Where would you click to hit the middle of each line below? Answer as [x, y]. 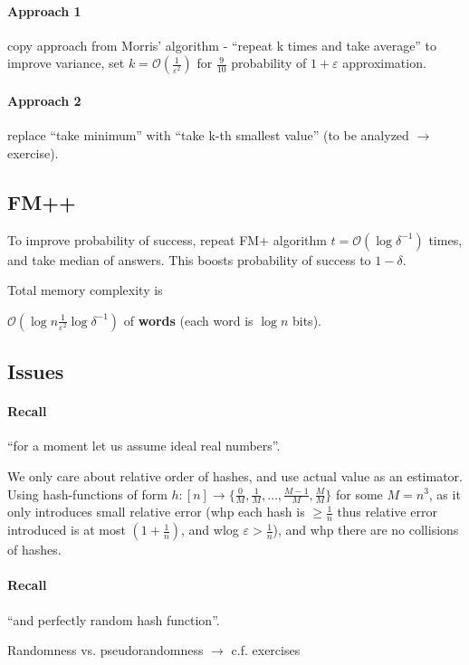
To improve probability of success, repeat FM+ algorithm [167, 239]
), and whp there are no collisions [366, 530]
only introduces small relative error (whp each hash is [156, 512]
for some [359, 494]
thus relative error [387, 512]
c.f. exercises [266, 650]
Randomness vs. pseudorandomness [105, 650]
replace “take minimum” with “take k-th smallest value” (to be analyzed [208, 135]
